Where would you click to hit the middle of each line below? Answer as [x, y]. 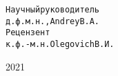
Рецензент [28, 33]
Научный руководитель [53, 10]
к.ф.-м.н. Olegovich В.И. [60, 44]
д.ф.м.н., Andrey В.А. [53, 21]
